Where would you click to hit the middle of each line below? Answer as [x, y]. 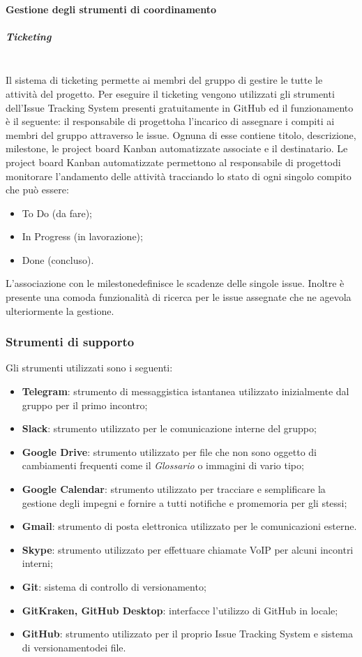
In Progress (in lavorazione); [82, 236]
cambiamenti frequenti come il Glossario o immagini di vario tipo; [163, 465]
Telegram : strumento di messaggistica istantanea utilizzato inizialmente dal [186, 391]
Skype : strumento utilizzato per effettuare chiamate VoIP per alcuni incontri [188, 549]
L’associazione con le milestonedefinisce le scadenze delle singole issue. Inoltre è [175, 283]
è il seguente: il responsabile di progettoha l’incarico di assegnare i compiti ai [170, 121]
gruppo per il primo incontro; [85, 405]
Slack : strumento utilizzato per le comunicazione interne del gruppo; [169, 428]
